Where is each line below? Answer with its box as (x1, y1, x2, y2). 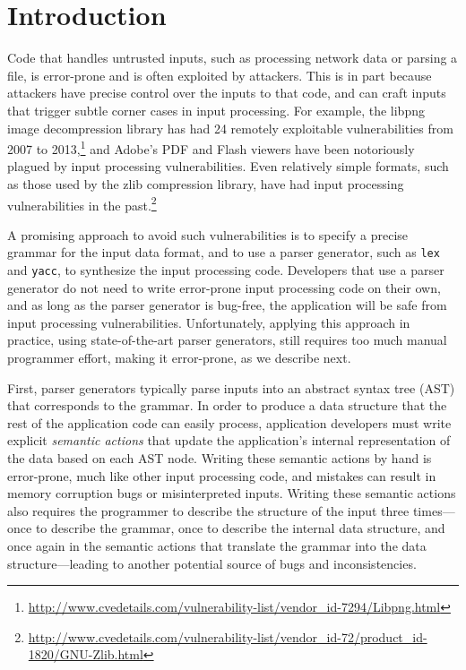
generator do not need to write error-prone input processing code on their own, (7, 278, 441, 296)
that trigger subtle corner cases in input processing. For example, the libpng (7, 100, 425, 119)
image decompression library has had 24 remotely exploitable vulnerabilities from (7, 118, 453, 137)
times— (412, 501, 455, 520)
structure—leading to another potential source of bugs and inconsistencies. (7, 554, 417, 572)
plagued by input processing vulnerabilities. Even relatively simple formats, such (7, 157, 449, 176)
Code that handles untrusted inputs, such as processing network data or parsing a (7, 48, 458, 67)
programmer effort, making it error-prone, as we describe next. (7, 348, 351, 367)
